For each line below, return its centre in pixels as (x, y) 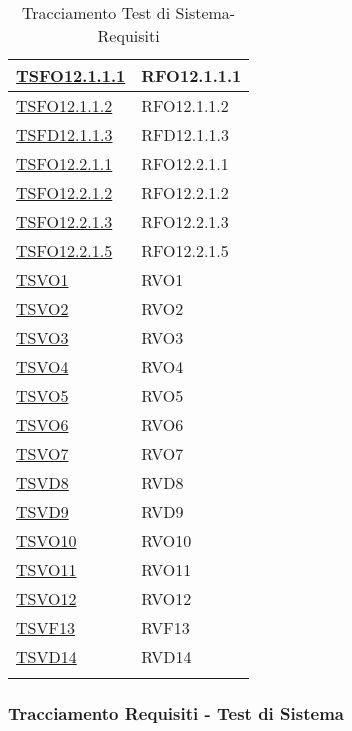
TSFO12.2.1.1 (64, 163)
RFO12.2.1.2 (185, 192)
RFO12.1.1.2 (185, 105)
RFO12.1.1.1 (191, 75)
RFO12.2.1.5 (185, 250)
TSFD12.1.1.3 (64, 134)
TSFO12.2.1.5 (64, 250)
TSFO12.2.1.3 (64, 221)
